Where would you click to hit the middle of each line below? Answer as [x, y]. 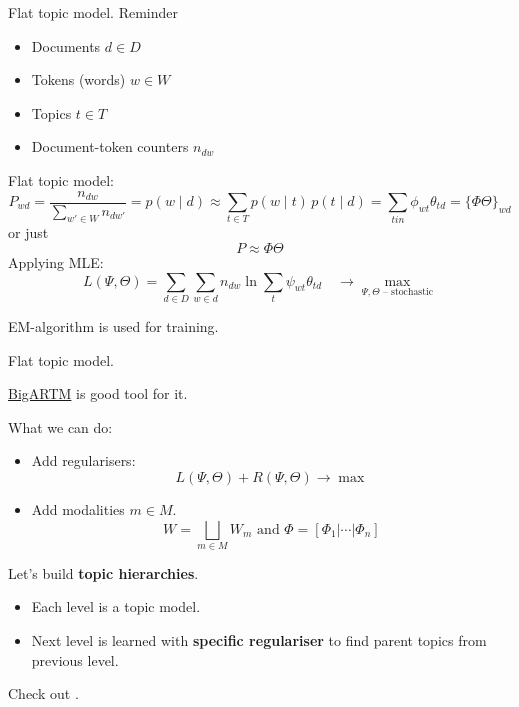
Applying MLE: [56, 262]
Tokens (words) [78, 79]
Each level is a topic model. [116, 606]
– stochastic [408, 292]
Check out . [43, 693]
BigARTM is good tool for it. [98, 393]
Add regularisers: [83, 460]
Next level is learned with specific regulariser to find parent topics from [259, 640]
